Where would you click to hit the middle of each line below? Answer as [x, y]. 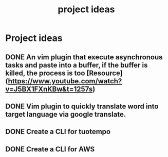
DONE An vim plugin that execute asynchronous [84, 57]
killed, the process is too [45, 73]
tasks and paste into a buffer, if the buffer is [77, 65]
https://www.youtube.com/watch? [65, 81]
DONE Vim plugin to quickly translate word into [82, 106]
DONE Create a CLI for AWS [50, 149]
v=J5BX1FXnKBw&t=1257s [49, 89]
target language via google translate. [66, 114]
